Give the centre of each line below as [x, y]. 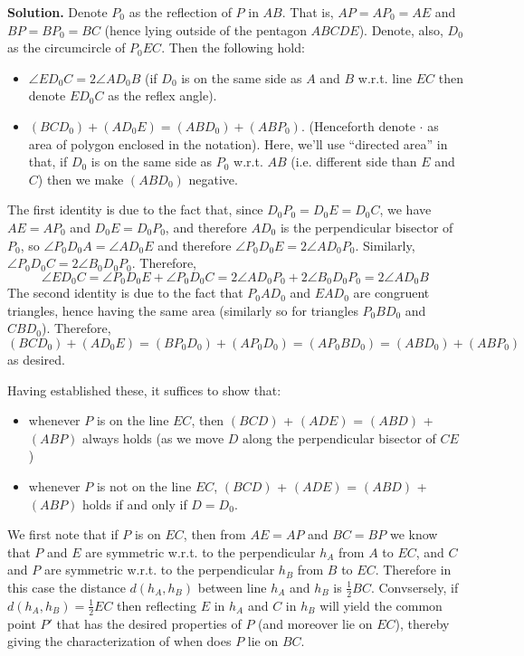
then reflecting [157, 605]
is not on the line [144, 485]
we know [414, 534]
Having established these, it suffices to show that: [144, 390]
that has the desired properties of [149, 623]
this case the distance [67, 587]
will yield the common [381, 605]
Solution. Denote [57, 12]
